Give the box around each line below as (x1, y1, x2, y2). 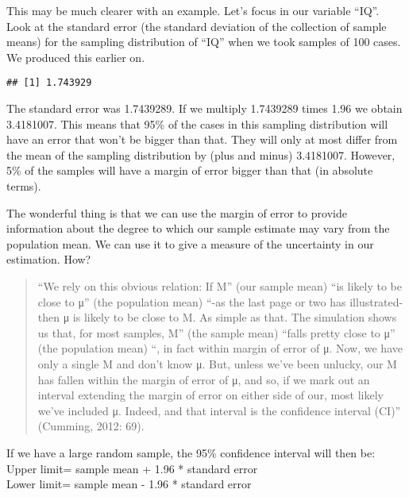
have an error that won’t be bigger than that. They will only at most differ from (6, 131, 398, 148)
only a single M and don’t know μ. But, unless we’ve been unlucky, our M (37, 355, 397, 372)
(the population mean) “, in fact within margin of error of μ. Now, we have (37, 340, 403, 356)
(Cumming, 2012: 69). (37, 418, 145, 434)
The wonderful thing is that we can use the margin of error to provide (6, 204, 347, 221)
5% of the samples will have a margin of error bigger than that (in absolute (6, 162, 373, 179)
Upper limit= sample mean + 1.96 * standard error (6, 460, 258, 476)
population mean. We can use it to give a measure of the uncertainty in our (6, 235, 374, 252)
